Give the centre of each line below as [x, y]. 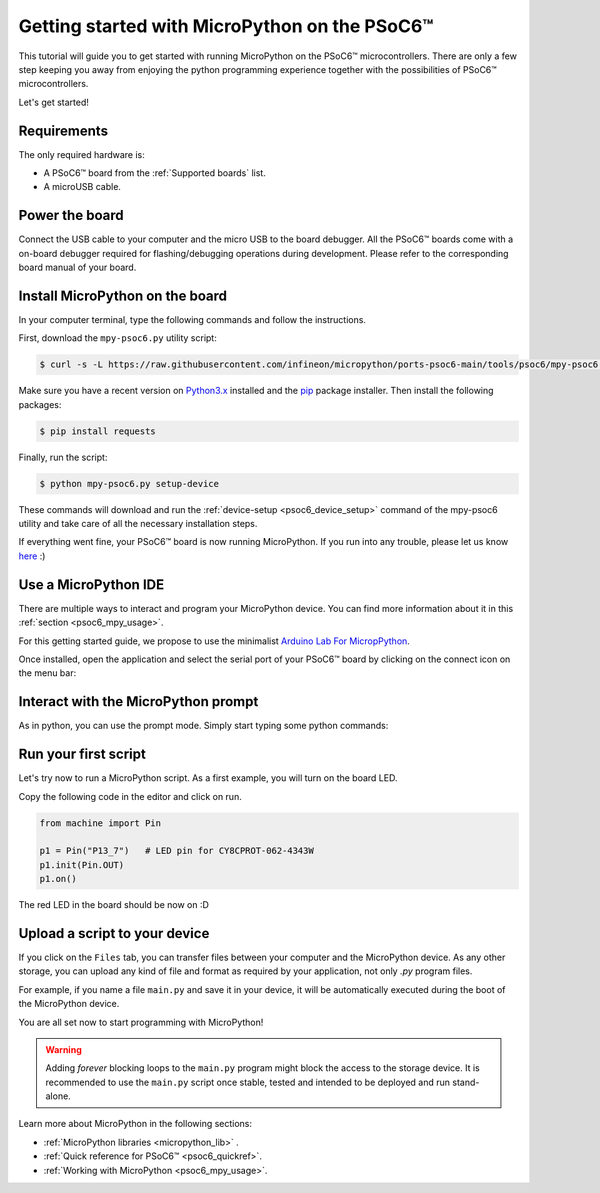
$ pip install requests [98, 431]
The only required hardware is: [81, 154]
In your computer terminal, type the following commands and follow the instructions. [192, 319]
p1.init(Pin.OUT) [82, 864]
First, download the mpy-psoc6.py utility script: [117, 338]
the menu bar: [47, 673]
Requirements [63, 130]
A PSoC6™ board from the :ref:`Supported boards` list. [155, 173]
